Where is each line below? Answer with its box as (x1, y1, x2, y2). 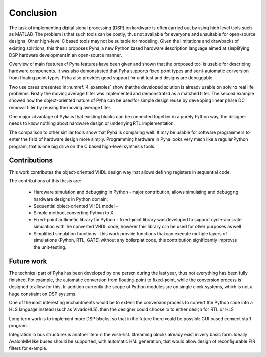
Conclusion (9, 7, 57, 18)
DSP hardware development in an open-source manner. (9, 52, 122, 58)
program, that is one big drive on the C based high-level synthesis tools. (9, 143, 156, 149)
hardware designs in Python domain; (33, 196, 108, 202)
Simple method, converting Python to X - (33, 209, 117, 216)
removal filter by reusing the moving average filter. (9, 104, 112, 110)
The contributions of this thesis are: (9, 178, 81, 184)
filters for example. (9, 345, 48, 351)
